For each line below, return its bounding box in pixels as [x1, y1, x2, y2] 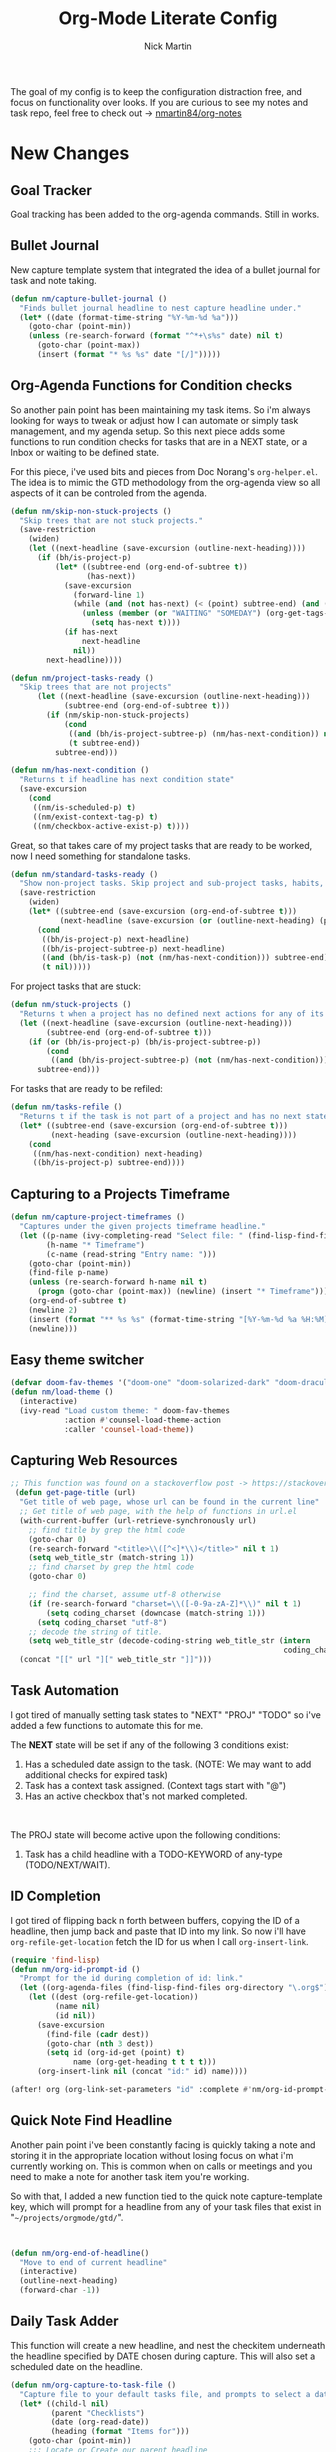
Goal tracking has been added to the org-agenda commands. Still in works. [10, 208, 320, 220]
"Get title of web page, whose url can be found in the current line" [19, 1497, 320, 1507]
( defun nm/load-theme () [10, 1387, 114, 1397]
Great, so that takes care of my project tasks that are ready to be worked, [10, 839, 313, 851]
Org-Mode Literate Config [58, 7, 278, 30]
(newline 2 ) [28, 1305, 78, 1315]
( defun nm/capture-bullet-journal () [10, 293, 168, 304]
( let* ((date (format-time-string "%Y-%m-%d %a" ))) [19, 312, 240, 322]
